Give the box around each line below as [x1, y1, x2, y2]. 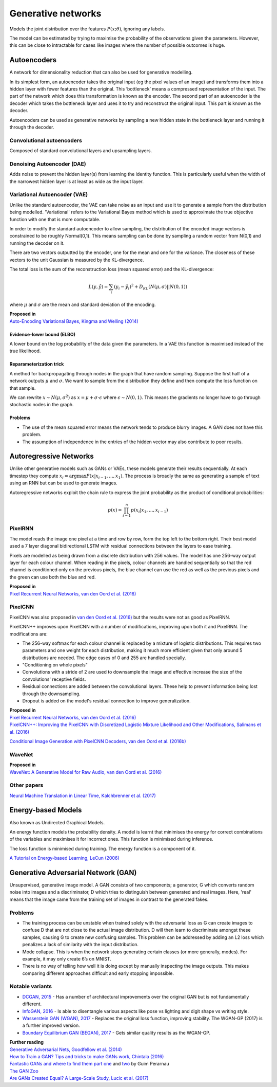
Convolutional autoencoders [9, 137, 82, 144]
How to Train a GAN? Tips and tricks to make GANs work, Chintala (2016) [9, 1053, 164, 1059]
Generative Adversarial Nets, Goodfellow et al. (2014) [9, 1046, 123, 1053]
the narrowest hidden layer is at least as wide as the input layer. [9, 178, 144, 185]
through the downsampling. [22, 691, 81, 697]
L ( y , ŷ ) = [88, 284, 108, 290]
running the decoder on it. [9, 240, 65, 246]
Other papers [9, 782, 44, 789]
